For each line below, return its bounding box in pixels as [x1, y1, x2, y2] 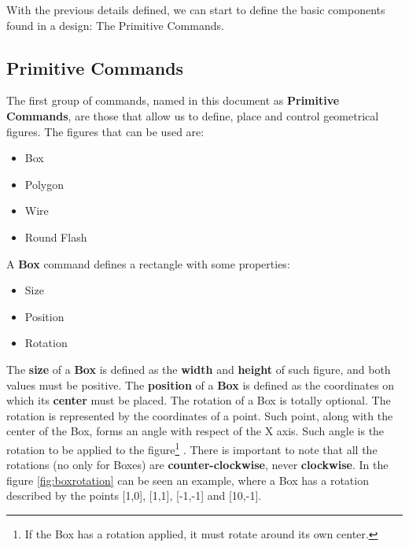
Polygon [24, 176, 64, 192]
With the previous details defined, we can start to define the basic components [6, 2, 385, 17]
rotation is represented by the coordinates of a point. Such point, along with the [6, 407, 393, 423]
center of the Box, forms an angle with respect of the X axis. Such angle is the [6, 423, 385, 439]
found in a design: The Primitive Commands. [6, 17, 224, 33]
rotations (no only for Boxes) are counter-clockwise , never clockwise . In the [6, 456, 389, 473]
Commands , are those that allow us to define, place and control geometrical [6, 107, 379, 124]
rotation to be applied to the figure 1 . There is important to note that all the [6, 438, 378, 457]
